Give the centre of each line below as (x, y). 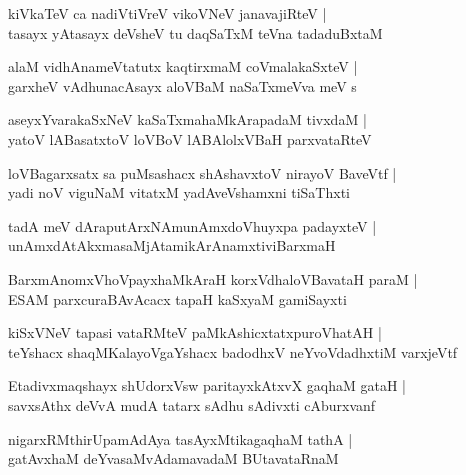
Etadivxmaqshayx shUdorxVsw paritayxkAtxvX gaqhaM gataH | (207, 385)
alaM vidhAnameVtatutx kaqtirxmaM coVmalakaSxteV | (183, 66)
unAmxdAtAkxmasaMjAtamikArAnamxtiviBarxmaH (172, 245)
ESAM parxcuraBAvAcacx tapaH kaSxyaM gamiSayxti (177, 298)
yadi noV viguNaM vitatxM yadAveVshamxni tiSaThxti (179, 192)
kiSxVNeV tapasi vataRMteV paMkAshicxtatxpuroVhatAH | (195, 332)
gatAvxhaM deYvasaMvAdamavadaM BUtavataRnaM (173, 458)
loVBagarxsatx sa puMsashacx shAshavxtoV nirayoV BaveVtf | (202, 172)
